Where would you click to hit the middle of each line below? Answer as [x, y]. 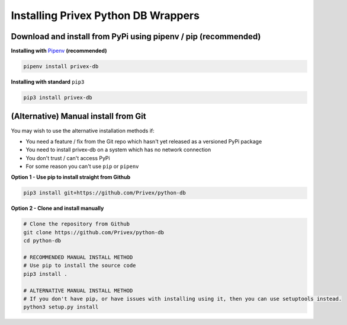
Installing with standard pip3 [48, 82]
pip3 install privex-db [58, 98]
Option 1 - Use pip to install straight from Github [71, 177]
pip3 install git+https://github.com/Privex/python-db [105, 193]
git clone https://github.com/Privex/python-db [94, 232]
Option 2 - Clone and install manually [57, 208]
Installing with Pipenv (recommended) [59, 51]
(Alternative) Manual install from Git [78, 117]
